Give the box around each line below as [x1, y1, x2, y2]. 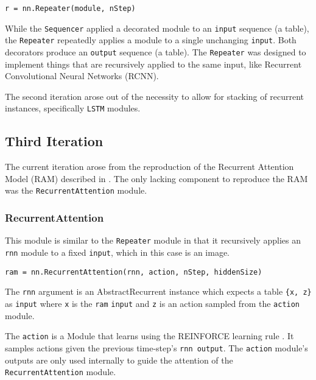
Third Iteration [5, 132, 104, 150]
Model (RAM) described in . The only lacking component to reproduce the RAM [5, 172, 308, 185]
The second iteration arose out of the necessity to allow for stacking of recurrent [5, 90, 304, 102]
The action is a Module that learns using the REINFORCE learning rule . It [5, 329, 294, 342]
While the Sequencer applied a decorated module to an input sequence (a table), [5, 21, 309, 34]
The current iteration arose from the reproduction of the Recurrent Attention [5, 160, 294, 173]
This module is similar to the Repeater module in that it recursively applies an [5, 234, 301, 247]
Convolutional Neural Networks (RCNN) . [5, 69, 159, 82]
